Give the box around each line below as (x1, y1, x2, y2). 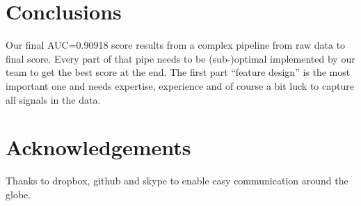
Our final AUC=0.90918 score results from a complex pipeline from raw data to (6, 38, 346, 52)
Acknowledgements (6, 133, 191, 161)
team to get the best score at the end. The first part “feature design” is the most (6, 65, 351, 79)
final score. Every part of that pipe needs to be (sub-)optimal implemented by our (6, 51, 355, 65)
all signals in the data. (6, 92, 101, 106)
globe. (6, 187, 31, 201)
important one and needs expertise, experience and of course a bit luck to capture (6, 78, 354, 93)
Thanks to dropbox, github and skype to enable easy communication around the (6, 173, 348, 188)
